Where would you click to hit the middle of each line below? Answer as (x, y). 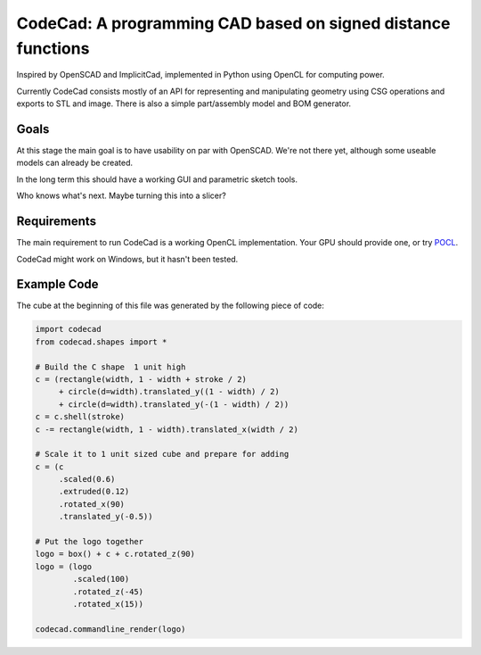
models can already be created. (75, 163)
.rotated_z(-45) (108, 592)
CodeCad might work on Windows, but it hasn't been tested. (127, 259)
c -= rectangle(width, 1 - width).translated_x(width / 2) (167, 429)
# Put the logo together (90, 542)
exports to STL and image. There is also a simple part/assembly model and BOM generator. (184, 104)
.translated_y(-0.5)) (106, 517)
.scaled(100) (101, 579)
